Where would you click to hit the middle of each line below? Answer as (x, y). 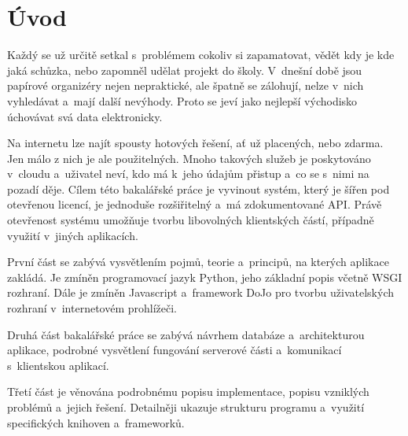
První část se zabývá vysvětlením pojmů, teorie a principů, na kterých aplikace (198, 262)
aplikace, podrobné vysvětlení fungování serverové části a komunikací (175, 350)
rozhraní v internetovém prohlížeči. (92, 308)
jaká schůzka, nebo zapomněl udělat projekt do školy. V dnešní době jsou (185, 70)
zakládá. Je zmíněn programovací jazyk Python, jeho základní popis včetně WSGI (205, 277)
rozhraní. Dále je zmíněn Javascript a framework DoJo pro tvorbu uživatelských (200, 292)
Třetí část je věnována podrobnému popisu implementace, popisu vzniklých (188, 392)
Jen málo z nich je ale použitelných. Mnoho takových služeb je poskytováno (189, 158)
